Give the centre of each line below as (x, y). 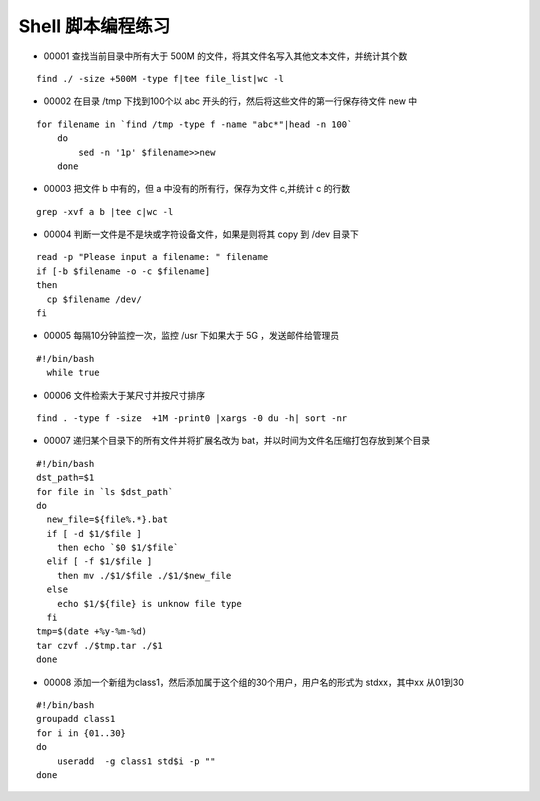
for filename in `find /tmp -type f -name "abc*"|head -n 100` (194, 124)
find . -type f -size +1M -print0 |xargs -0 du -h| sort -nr (192, 418)
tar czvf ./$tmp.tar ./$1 (100, 645)
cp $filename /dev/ (94, 299)
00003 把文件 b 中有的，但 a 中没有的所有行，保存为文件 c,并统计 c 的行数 (196, 189)
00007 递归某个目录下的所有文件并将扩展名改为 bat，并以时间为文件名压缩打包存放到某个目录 (237, 441)
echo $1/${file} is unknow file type (149, 603)
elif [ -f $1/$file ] (99, 561)
